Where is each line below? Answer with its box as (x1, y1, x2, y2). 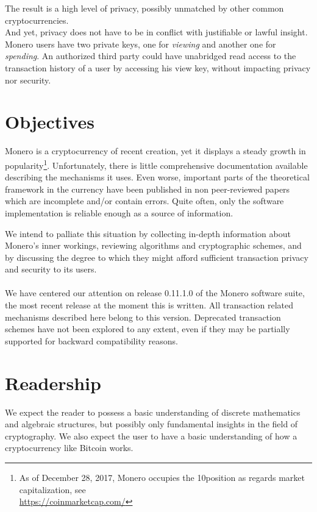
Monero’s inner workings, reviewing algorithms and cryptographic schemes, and (5, 239, 302, 252)
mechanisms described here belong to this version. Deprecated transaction (5, 310, 281, 323)
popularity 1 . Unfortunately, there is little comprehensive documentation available (5, 157, 308, 171)
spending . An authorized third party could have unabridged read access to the (5, 49, 296, 62)
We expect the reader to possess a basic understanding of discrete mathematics (5, 405, 301, 418)
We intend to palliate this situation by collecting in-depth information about (5, 227, 291, 240)
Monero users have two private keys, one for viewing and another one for (5, 37, 276, 50)
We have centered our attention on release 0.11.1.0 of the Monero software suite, (5, 286, 305, 299)
